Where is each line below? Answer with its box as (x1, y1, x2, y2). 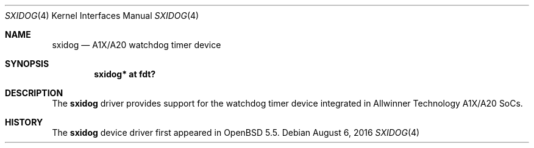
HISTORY (5, 117, 43, 127)
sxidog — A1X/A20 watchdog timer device (52, 40, 221, 50)
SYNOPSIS (5, 58, 49, 69)
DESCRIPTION (5, 88, 63, 98)
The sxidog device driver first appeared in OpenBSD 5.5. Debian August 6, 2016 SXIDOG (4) (52, 127, 420, 138)
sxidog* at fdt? (94, 69, 156, 79)
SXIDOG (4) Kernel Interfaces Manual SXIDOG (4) (5, 10, 199, 21)
